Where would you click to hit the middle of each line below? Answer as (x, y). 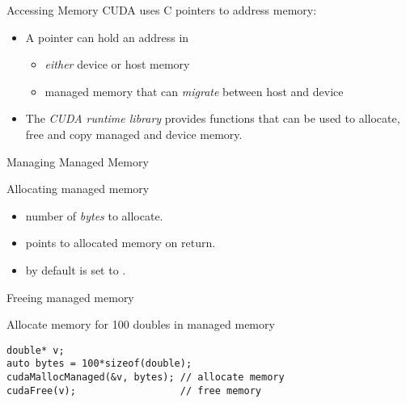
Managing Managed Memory (78, 161)
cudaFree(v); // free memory (134, 390)
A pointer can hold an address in (107, 37)
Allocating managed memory (78, 189)
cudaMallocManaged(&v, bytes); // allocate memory (146, 378)
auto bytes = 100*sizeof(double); (99, 364)
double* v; (36, 350)
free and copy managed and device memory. (134, 134)
